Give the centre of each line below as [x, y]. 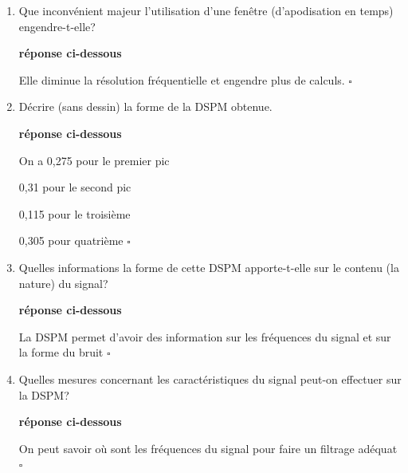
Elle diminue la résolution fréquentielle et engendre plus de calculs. [182, 79]
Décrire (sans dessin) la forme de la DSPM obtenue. [145, 106]
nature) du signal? [63, 283]
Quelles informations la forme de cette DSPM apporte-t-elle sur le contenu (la [209, 267]
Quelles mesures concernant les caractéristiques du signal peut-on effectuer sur [210, 378]
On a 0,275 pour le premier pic [94, 160]
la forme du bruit [61, 352]
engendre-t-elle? [57, 26]
